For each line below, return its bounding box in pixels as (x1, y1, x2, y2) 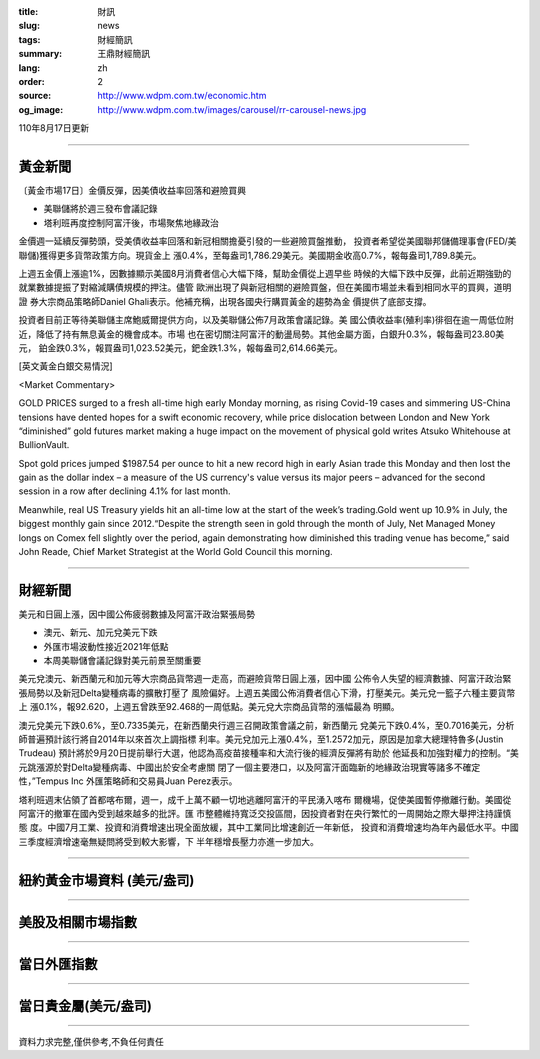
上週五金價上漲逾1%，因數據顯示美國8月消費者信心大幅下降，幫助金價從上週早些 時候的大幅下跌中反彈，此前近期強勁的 (18, 267, 512, 279)
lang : (18, 61, 41, 74)
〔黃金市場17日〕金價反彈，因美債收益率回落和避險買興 (18, 185, 247, 197)
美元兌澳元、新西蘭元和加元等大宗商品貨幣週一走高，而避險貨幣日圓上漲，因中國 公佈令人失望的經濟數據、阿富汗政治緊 (18, 673, 512, 685)
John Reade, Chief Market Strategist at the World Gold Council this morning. (18, 546, 334, 558)
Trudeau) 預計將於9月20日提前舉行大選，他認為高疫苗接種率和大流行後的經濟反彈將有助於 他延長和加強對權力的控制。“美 (18, 747, 519, 759)
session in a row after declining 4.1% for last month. (18, 485, 231, 497)
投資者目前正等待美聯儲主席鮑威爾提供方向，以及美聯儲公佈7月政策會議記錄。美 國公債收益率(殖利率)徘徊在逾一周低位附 (18, 314, 515, 326)
